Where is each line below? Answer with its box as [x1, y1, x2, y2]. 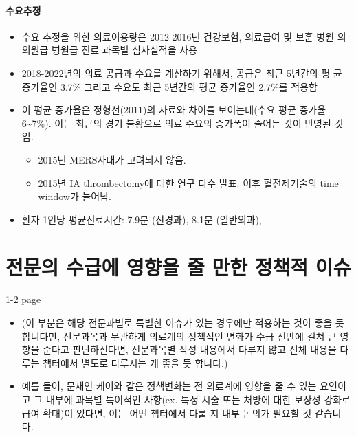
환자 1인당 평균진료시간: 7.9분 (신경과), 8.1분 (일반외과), [21, 212, 262, 226]
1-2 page [5, 292, 41, 306]
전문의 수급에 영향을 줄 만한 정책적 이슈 [5, 252, 351, 280]
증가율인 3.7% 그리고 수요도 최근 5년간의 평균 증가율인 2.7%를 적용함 [21, 79, 318, 93]
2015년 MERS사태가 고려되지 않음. [38, 152, 186, 166]
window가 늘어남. [38, 189, 111, 203]
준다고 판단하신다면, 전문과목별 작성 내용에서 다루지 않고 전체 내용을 [43, 342, 337, 357]
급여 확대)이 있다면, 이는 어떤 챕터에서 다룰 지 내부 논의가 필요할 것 [21, 405, 312, 420]
